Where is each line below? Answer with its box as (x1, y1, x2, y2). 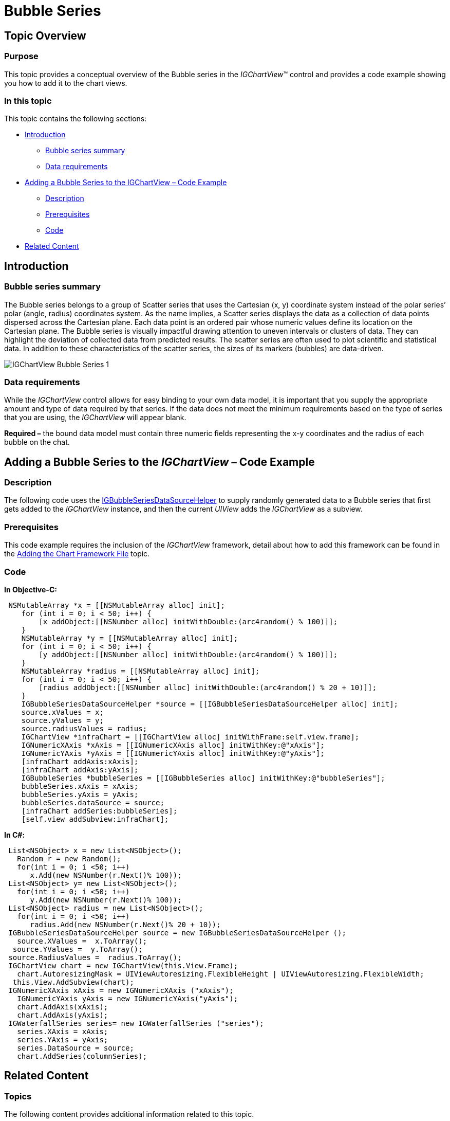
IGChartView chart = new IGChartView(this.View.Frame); (8, 961, 238, 970)
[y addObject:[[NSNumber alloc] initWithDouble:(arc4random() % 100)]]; (39, 650, 338, 659)
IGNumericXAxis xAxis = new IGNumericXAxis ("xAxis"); (8, 986, 234, 995)
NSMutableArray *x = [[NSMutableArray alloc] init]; (8, 601, 225, 609)
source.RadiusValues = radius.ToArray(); (8, 953, 182, 962)
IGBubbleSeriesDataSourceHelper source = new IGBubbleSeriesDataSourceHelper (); (8, 928, 346, 937)
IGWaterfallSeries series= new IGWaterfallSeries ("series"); (8, 1019, 264, 1027)
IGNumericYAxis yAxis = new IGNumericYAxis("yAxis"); (17, 994, 238, 1003)
